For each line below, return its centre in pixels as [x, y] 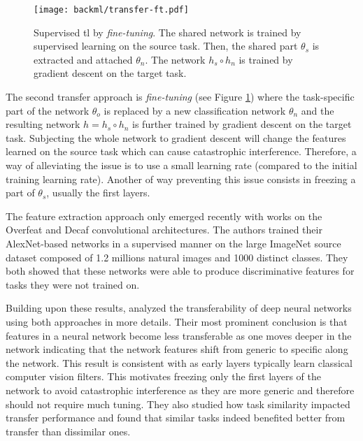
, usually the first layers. [98, 193]
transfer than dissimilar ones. [68, 431]
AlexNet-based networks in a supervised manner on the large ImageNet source [173, 243]
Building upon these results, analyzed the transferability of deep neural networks [179, 308]
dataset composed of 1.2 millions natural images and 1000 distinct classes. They [177, 257]
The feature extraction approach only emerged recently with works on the [164, 216]
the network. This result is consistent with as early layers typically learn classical [179, 362]
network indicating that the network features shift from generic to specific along [177, 349]
